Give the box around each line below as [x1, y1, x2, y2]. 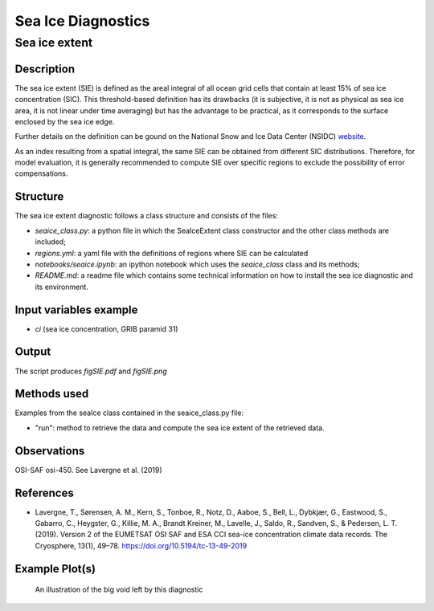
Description [14, 62, 76, 75]
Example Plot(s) [14, 562, 96, 576]
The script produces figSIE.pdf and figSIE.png [14, 366, 168, 376]
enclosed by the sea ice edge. [14, 116, 115, 126]
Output [14, 345, 51, 359]
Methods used [14, 387, 89, 401]
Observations [14, 444, 85, 458]
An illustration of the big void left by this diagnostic [35, 585, 203, 594]
